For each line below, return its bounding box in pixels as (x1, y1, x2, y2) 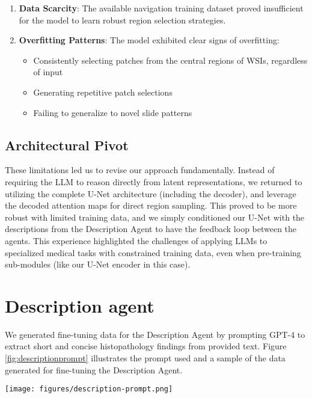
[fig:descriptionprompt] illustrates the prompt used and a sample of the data (5, 352, 286, 364)
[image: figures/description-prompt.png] (5, 385, 173, 394)
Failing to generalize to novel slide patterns (33, 106, 192, 118)
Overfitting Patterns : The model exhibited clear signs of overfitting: (19, 34, 280, 46)
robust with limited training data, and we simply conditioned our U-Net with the (5, 210, 305, 223)
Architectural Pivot (5, 135, 129, 154)
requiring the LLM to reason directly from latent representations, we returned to (5, 175, 302, 188)
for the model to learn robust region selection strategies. (19, 13, 226, 26)
